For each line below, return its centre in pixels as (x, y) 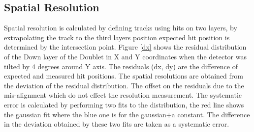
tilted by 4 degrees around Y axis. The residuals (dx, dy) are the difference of (121, 66)
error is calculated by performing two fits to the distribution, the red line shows (124, 104)
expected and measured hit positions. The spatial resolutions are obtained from (124, 76)
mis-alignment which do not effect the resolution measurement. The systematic (123, 95)
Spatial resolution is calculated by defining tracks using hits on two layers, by (121, 28)
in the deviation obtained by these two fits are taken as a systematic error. (117, 124)
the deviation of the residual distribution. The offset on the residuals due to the (124, 85)
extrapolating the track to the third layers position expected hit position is (117, 37)
